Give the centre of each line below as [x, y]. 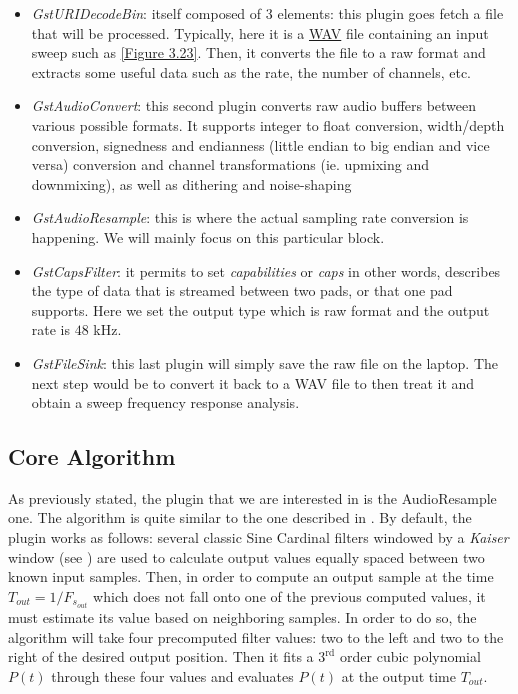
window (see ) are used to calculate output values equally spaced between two [246, 556]
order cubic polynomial [410, 656]
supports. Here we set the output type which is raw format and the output [260, 309]
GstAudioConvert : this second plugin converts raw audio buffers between [254, 105]
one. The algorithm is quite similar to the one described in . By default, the [240, 517]
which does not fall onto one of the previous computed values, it [289, 595]
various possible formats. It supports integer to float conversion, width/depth [268, 124]
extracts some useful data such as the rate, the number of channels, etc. [251, 71]
